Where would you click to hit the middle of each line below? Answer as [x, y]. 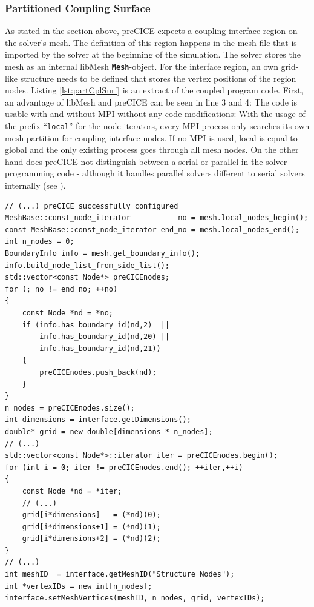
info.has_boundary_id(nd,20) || [105, 337]
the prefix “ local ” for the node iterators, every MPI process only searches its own [157, 126]
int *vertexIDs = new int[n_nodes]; [79, 586]
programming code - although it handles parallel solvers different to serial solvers [155, 173]
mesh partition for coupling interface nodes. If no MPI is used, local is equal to [151, 137]
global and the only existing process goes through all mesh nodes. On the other [152, 149]
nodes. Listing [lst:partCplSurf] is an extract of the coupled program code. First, [154, 90]
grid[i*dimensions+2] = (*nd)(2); [91, 539]
